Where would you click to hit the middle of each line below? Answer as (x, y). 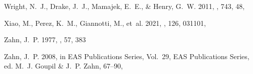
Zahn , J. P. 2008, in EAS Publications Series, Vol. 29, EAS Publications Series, (127, 56)
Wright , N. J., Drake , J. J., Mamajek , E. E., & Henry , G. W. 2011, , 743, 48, (124, 6)
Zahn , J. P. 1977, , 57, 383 (45, 39)
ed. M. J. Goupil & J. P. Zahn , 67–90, (64, 66)
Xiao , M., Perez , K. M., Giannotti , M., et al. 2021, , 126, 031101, (105, 23)
